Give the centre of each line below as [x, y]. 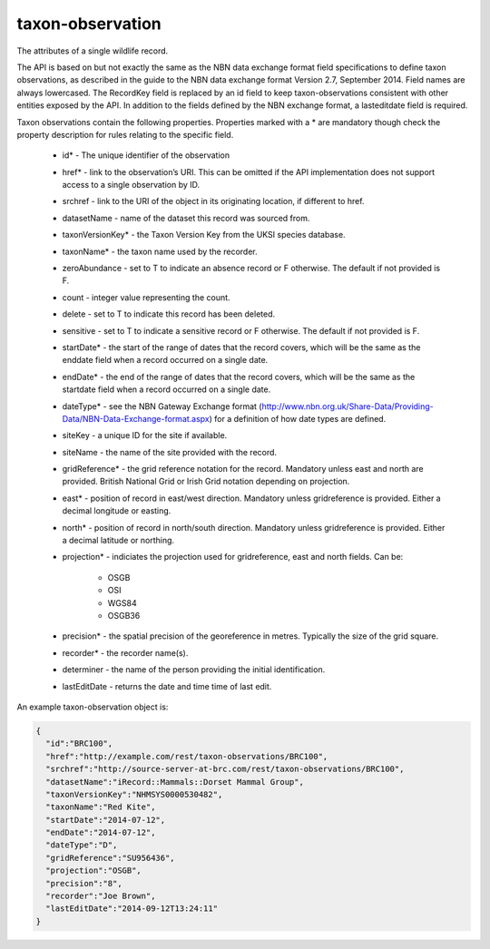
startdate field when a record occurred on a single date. [167, 389]
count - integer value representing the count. [146, 297]
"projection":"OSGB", [94, 871]
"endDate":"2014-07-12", [101, 833]
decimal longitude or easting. [117, 511]
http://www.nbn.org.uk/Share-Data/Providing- [348, 406]
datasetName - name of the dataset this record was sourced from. [186, 218]
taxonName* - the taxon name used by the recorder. [160, 251]
